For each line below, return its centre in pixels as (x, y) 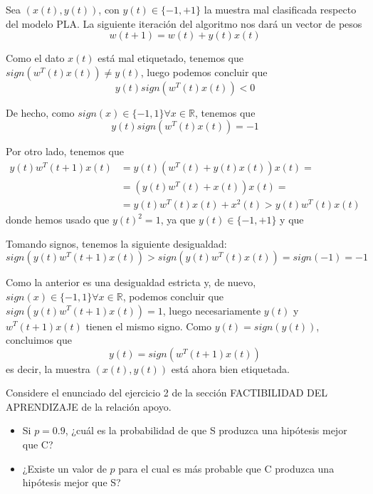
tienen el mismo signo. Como (149, 326)
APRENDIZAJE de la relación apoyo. (89, 406)
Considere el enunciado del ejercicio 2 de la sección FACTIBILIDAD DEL (167, 393)
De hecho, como (40, 112)
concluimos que (39, 340)
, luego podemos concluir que (204, 72)
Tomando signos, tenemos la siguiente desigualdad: (116, 243)
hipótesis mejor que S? (72, 482)
